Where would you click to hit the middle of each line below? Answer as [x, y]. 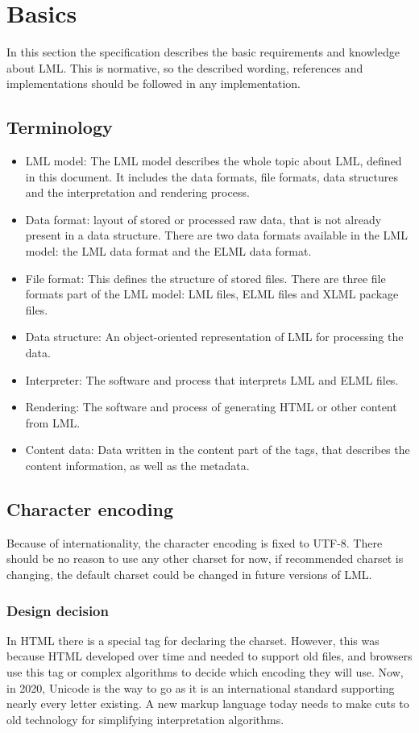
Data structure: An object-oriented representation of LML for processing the [214, 337]
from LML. [53, 422]
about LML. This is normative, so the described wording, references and [185, 67]
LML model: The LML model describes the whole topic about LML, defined [214, 161]
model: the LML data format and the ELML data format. [168, 251]
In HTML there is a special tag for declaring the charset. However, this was [193, 640]
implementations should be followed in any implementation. [153, 83]
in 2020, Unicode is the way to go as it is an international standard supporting [201, 687]
